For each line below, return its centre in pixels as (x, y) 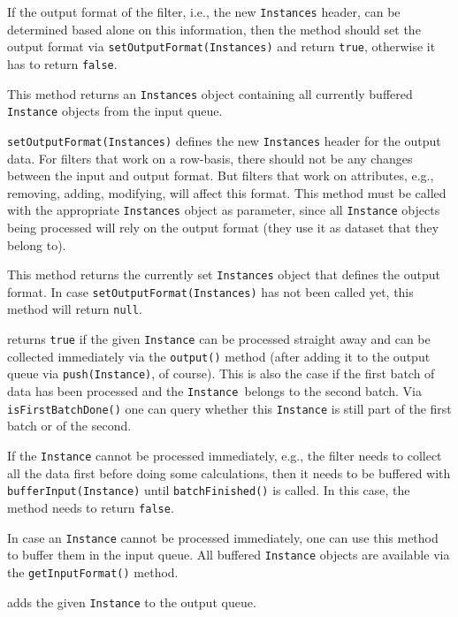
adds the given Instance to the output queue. (132, 602)
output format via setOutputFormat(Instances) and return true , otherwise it (221, 46)
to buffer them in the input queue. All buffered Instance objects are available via (229, 555)
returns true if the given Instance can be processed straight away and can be (219, 339)
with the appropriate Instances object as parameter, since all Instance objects (224, 210)
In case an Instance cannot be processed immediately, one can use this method (223, 537)
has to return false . (62, 63)
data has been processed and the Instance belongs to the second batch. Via (214, 391)
